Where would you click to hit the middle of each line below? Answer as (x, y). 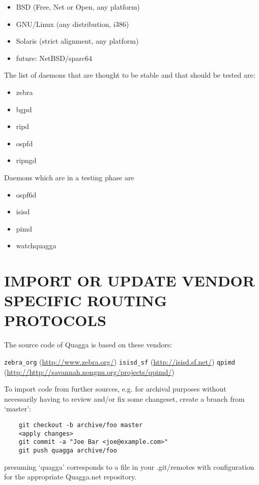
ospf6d (26, 194)
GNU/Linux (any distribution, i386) (73, 24)
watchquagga (36, 246)
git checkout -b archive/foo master (81, 425)
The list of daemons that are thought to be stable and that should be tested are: (130, 75)
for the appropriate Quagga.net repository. (70, 477)
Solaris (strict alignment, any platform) (77, 41)
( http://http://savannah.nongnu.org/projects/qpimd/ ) (89, 371)
